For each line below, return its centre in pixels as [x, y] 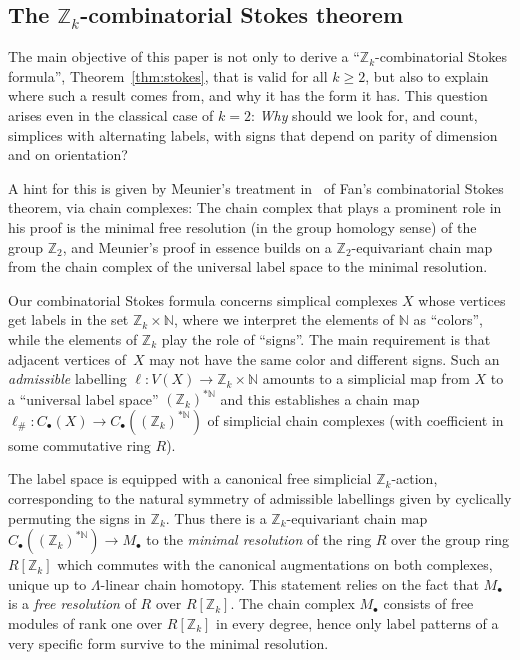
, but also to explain [427, 75]
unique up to [47, 583]
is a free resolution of [72, 603]
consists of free [428, 603]
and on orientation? [68, 154]
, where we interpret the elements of [284, 319]
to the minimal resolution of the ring [259, 539]
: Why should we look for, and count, [364, 114]
